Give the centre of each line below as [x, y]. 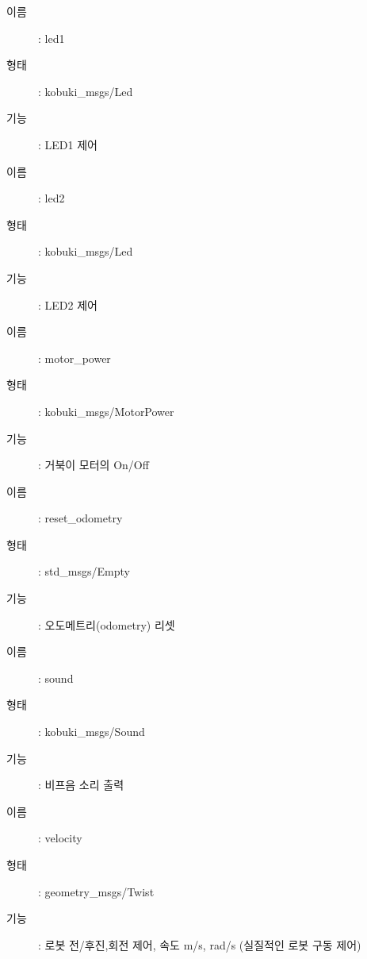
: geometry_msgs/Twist [96, 891]
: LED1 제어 [68, 144]
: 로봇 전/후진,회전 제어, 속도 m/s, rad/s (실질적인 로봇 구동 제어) [200, 944]
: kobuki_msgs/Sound [92, 732]
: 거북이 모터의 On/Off [94, 465]
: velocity [60, 838]
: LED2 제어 [68, 304]
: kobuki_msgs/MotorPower [106, 411]
